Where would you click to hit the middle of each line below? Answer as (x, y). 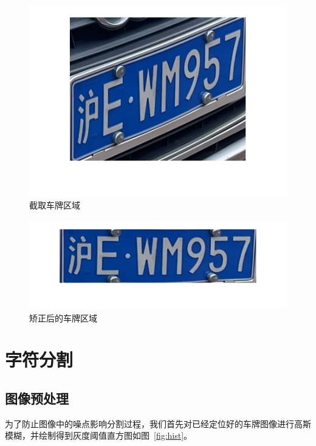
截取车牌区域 (55, 204)
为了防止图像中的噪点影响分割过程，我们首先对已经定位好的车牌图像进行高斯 (158, 423)
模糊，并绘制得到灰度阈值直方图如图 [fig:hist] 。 (99, 435)
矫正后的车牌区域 (63, 317)
